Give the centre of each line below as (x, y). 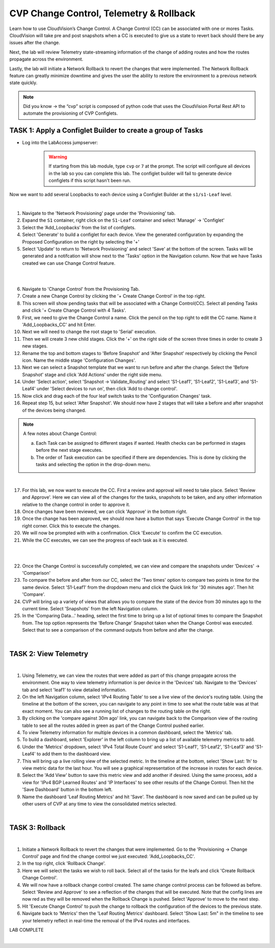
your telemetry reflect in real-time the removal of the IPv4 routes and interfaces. (106, 920)
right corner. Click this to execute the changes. (71, 526)
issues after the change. (35, 43)
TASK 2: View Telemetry (49, 654)
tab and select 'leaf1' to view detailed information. (74, 690)
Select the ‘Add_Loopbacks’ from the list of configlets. (79, 227)
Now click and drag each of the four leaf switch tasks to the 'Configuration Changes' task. (117, 396)
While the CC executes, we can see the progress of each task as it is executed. (105, 540)
